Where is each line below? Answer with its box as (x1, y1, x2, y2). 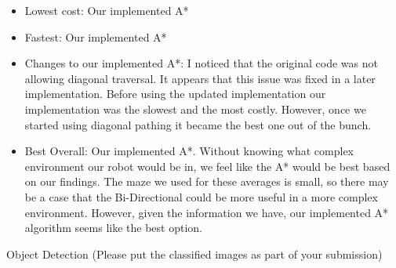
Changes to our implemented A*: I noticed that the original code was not (24, 55, 378, 71)
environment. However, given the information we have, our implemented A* (24, 204, 389, 220)
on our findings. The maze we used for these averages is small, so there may (24, 173, 389, 190)
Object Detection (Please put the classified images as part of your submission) (6, 245, 383, 262)
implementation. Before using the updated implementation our (24, 85, 326, 102)
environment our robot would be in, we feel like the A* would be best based (24, 158, 391, 174)
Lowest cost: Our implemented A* (24, 2, 189, 18)
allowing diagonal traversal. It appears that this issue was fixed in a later (24, 70, 376, 86)
